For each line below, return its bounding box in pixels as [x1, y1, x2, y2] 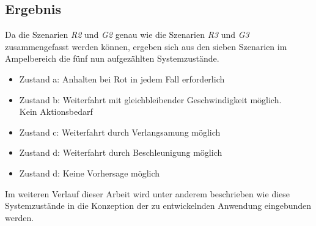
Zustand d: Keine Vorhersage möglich [19, 166, 160, 179]
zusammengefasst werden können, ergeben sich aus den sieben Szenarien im [5, 40, 287, 53]
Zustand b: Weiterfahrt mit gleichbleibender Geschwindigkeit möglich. [19, 93, 282, 106]
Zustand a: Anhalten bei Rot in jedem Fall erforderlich [19, 72, 225, 85]
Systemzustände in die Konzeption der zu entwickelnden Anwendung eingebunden [5, 199, 312, 212]
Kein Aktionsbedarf [19, 105, 93, 118]
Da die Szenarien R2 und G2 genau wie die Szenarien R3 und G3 [5, 28, 249, 41]
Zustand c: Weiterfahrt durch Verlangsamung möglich [19, 125, 221, 138]
